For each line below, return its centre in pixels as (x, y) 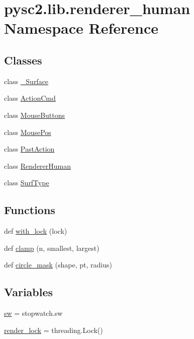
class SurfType (27, 183)
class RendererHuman (38, 165)
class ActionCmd (30, 98)
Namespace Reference (81, 28)
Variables (29, 292)
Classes (23, 60)
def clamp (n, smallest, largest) (52, 248)
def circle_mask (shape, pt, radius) (58, 265)
